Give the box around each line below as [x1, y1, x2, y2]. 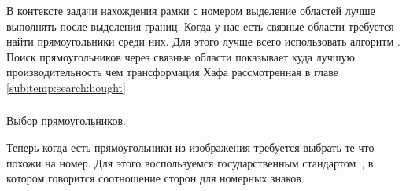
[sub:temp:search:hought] [6, 79, 126, 95]
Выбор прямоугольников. [6, 112, 126, 129]
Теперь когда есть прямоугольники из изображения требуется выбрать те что [6, 139, 375, 156]
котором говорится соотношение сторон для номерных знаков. [6, 170, 304, 186]
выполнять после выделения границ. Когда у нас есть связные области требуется [6, 17, 394, 34]
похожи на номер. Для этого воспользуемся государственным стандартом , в [6, 154, 374, 171]
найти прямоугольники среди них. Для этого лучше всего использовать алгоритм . [6, 33, 400, 50]
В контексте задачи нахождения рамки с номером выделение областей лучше [6, 2, 375, 18]
